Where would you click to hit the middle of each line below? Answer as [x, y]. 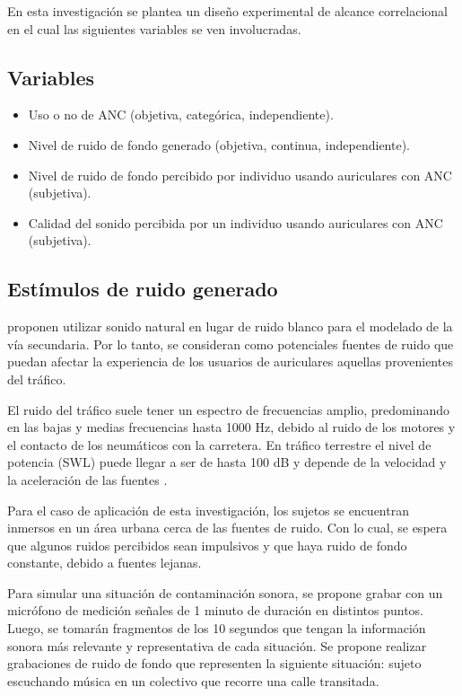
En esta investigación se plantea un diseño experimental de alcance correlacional [227, 11]
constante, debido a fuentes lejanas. [105, 563]
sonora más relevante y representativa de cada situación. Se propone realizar [217, 645]
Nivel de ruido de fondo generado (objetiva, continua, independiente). [219, 144]
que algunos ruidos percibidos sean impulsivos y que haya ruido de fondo [207, 545]
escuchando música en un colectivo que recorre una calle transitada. [193, 680]
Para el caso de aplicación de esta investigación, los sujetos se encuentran [208, 510]
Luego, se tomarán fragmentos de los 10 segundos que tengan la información [217, 628]
